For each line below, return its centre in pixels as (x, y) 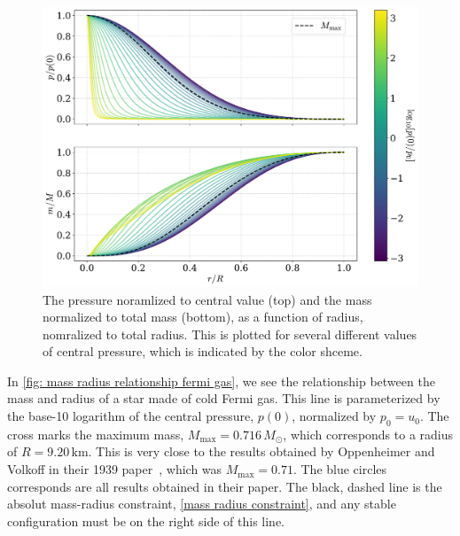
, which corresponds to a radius (368, 434)
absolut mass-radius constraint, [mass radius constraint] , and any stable (202, 504)
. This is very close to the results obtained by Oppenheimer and (261, 451)
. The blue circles (340, 469)
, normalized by (334, 416)
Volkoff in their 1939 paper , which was (115, 469)
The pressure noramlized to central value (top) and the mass (207, 299)
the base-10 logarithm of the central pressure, (131, 416)
